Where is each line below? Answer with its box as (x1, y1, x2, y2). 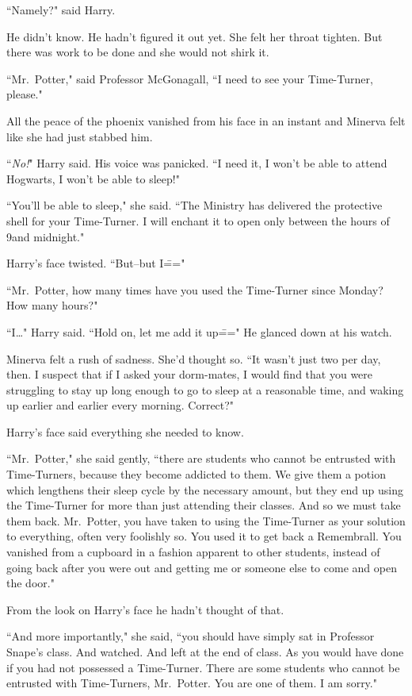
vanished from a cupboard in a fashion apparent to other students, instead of (6, 544, 380, 560)
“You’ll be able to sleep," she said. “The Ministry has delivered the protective (6, 197, 383, 213)
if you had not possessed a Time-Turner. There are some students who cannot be (6, 659, 400, 675)
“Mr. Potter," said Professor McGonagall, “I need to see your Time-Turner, (6, 70, 373, 87)
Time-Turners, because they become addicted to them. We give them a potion (6, 466, 386, 483)
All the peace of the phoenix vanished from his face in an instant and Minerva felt (6, 112, 406, 129)
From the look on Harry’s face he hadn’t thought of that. (6, 601, 284, 617)
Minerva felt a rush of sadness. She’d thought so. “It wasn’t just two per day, (6, 350, 381, 367)
